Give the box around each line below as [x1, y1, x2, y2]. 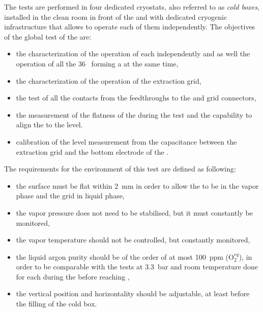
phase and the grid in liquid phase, [16, 190, 125, 201]
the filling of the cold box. [16, 298, 97, 309]
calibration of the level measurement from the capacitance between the [16, 136, 237, 147]
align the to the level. [16, 119, 83, 130]
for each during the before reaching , [16, 271, 130, 282]
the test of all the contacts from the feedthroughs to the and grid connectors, [16, 92, 256, 103]
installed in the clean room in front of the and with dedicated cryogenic [4, 11, 227, 22]
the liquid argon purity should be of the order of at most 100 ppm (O [16, 251, 234, 262]
